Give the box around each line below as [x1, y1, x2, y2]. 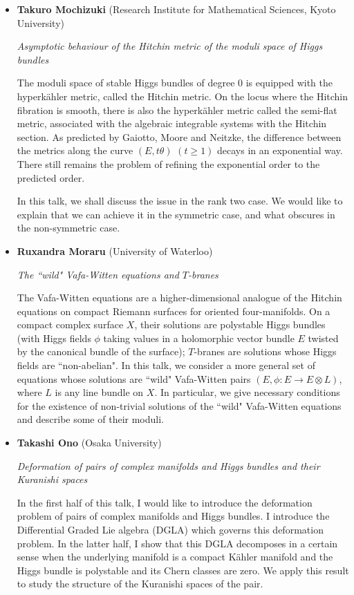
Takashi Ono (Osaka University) [17, 435, 162, 450]
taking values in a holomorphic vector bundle [103, 330, 295, 345]
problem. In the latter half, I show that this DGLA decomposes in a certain [17, 536, 338, 550]
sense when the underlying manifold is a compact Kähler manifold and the [17, 549, 333, 564]
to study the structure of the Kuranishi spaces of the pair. [17, 576, 263, 591]
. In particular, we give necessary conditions [154, 385, 340, 399]
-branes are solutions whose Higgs [194, 344, 337, 359]
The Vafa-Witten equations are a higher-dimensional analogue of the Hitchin [17, 290, 342, 305]
